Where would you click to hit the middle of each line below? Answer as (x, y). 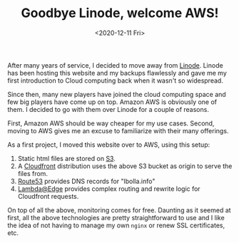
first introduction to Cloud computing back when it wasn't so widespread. (115, 81)
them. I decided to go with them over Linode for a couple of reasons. (108, 109)
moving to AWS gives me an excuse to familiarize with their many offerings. (118, 130)
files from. (33, 173)
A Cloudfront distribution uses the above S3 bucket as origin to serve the (125, 166)
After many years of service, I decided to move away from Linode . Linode (115, 65)
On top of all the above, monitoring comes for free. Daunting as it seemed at (119, 210)
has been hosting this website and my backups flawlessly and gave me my (117, 73)
